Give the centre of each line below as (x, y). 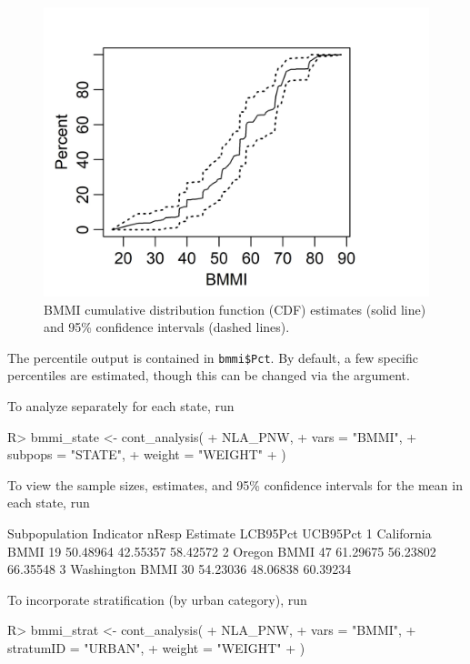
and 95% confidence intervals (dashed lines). (167, 327)
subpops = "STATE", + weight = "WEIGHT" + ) (147, 454)
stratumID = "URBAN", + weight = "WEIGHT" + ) (156, 647)
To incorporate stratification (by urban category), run (157, 599)
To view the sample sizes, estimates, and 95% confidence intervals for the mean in (235, 484)
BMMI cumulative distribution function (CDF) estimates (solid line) (235, 309)
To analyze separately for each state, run (121, 406)
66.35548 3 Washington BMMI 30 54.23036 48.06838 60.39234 (180, 569)
